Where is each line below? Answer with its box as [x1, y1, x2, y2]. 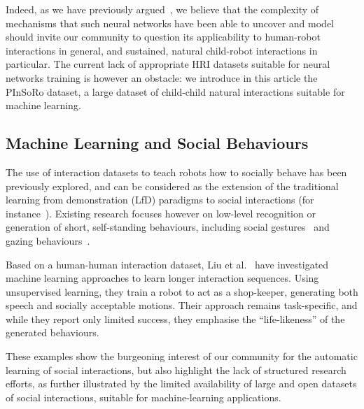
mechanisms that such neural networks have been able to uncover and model [6, 15, 334, 30]
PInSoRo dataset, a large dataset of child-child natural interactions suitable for [6, 84, 345, 99]
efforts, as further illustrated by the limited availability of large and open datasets [6, 376, 357, 391]
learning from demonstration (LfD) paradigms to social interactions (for [6, 192, 314, 207]
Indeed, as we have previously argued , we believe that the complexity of [6, 2, 319, 16]
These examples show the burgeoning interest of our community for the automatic [6, 349, 358, 364]
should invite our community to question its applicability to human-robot [6, 29, 321, 44]
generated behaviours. [6, 325, 99, 340]
